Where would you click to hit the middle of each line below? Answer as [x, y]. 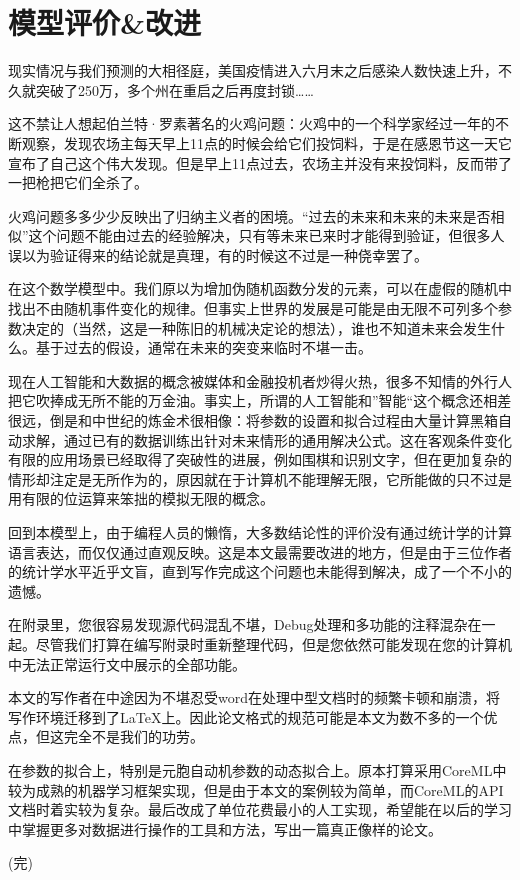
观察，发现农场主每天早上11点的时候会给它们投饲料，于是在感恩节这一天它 [266, 142]
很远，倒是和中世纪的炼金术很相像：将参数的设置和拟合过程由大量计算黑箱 [253, 420]
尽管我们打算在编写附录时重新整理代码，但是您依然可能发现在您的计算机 [273, 643]
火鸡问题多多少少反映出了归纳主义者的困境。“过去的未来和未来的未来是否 [249, 215]
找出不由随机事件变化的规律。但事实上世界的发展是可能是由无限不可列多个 [253, 308]
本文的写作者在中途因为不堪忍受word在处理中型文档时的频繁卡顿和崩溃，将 [254, 697]
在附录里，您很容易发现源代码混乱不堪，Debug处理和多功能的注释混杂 [238, 624]
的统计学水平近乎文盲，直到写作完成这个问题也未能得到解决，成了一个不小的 [260, 571]
